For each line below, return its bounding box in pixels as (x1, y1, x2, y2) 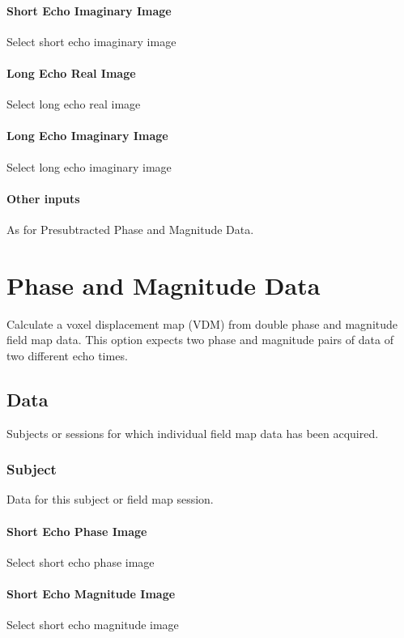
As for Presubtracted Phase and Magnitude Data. (6, 220, 254, 237)
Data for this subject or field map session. (6, 491, 214, 508)
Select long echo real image (6, 96, 141, 113)
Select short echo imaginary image (6, 32, 176, 49)
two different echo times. (6, 347, 128, 364)
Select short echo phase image (6, 553, 155, 570)
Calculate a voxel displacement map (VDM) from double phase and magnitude (6, 315, 398, 332)
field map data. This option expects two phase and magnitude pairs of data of (6, 331, 393, 348)
